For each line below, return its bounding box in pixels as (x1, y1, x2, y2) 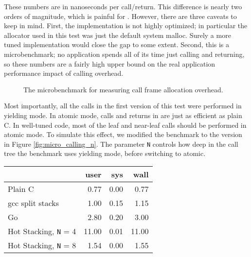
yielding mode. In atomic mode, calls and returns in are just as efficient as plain (4, 110, 242, 120)
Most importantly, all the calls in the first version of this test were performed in (4, 101, 242, 111)
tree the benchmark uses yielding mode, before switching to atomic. (4, 148, 206, 158)
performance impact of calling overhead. (4, 68, 124, 78)
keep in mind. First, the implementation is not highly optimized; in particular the (4, 20, 248, 31)
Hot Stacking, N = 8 (8, 239, 76, 251)
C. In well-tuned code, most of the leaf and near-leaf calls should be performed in (4, 120, 247, 130)
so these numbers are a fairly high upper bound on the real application (4, 58, 215, 69)
